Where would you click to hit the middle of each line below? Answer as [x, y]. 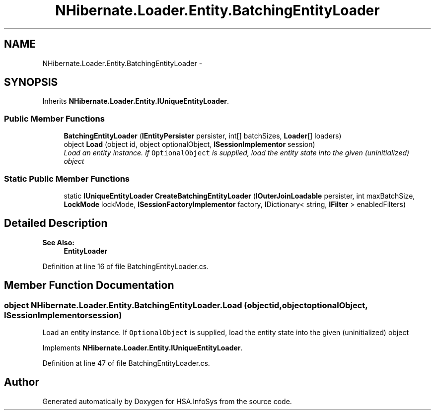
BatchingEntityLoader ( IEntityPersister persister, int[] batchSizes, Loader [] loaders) [203, 136]
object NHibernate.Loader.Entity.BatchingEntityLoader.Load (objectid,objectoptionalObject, [186, 305]
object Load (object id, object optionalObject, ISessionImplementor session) [189, 144]
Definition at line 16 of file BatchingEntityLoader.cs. [126, 266]
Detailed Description [56, 223]
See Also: [58, 242]
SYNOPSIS [31, 82]
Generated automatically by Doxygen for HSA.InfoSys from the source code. [167, 401]
